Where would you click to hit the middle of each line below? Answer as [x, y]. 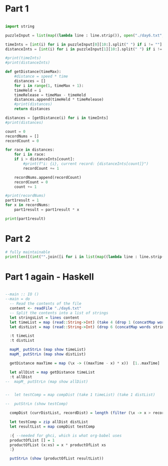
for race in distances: [30, 150]
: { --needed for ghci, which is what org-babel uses [66, 436]
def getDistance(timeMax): [33, 72]
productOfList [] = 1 [32, 440]
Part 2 [18, 239]
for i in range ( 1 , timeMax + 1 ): [49, 85]
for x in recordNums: [28, 205]
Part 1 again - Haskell [49, 276]
